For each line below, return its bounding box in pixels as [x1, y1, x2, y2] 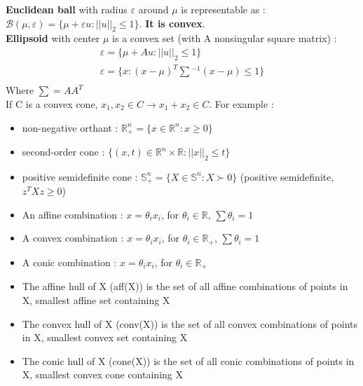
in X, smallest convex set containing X [22, 330, 188, 345]
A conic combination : [22, 254, 117, 269]
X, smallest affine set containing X [22, 292, 170, 307]
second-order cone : [22, 144, 105, 159]
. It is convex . [139, 15, 205, 30]
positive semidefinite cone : [22, 169, 138, 184]
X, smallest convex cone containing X [22, 367, 183, 382]
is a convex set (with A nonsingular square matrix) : [112, 31, 337, 46]
